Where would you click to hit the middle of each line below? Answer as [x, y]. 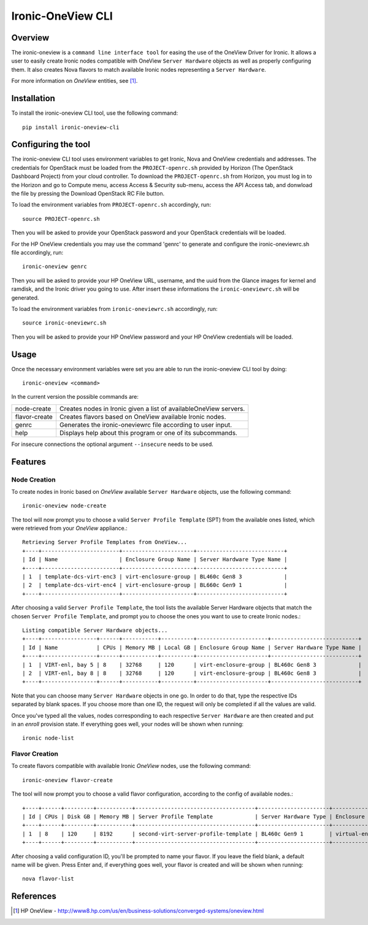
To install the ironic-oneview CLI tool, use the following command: [95, 113]
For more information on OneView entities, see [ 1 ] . [75, 81]
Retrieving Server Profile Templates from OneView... [105, 542]
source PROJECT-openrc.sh [61, 219]
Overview [30, 38]
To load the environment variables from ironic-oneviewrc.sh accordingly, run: [114, 309]
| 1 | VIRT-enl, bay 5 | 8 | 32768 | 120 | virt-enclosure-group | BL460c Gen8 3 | [192, 665]
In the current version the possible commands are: [75, 397]
